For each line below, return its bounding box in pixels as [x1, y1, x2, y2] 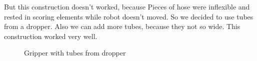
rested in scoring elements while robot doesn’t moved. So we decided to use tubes [4, 11, 253, 21]
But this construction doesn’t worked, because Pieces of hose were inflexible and [4, 1, 250, 11]
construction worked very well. [4, 30, 97, 41]
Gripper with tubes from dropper [24, 47, 126, 58]
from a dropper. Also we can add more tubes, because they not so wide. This [4, 21, 240, 31]
